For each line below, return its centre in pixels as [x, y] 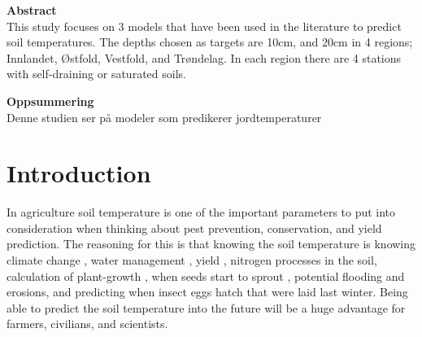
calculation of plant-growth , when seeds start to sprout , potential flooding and [206, 276]
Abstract [32, 10]
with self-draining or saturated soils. [96, 74]
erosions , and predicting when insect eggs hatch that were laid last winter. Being [207, 292]
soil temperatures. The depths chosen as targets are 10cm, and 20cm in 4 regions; [210, 42]
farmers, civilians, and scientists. [87, 324]
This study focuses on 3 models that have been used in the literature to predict [204, 26]
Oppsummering [50, 101]
